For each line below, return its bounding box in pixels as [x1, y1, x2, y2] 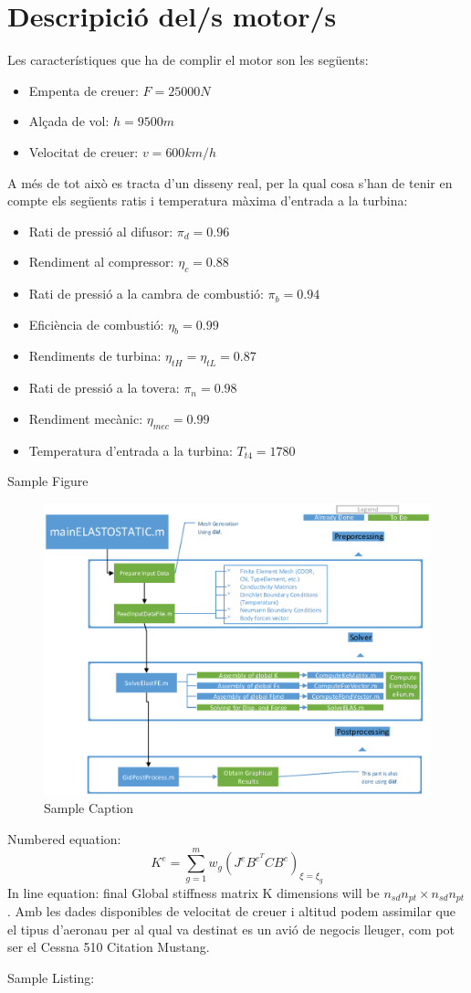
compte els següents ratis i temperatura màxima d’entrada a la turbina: [7, 191, 408, 210]
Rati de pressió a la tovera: [28, 378, 180, 397]
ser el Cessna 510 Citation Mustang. [7, 937, 210, 956]
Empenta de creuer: [28, 80, 139, 100]
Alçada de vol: [28, 111, 110, 131]
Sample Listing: [7, 968, 95, 988]
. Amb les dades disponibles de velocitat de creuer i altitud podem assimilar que [7, 902, 455, 921]
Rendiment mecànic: [28, 408, 143, 428]
